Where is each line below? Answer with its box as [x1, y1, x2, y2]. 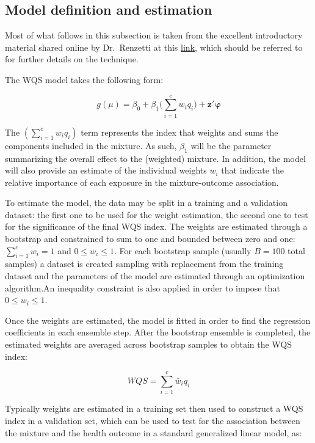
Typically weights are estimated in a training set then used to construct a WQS [5, 402, 303, 415]
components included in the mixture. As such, [5, 139, 177, 152]
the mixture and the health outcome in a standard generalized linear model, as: [5, 426, 302, 439]
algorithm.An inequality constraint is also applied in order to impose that [5, 281, 280, 294]
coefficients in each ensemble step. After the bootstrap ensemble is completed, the [5, 326, 311, 339]
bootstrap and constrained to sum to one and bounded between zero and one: [5, 232, 295, 245]
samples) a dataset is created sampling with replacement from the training [5, 257, 284, 270]
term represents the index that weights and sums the [81, 125, 278, 138]
